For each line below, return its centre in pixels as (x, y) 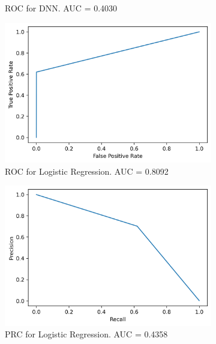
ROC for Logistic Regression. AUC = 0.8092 (87, 171)
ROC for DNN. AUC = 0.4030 (61, 8)
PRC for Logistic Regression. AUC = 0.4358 (86, 334)
